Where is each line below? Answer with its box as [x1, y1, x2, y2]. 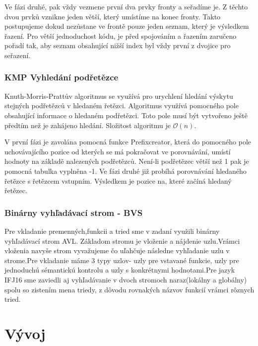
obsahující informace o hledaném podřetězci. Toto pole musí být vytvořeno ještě [4, 110, 248, 120]
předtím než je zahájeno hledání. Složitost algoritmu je [4, 120, 171, 130]
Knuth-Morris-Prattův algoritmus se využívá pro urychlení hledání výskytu [4, 90, 233, 101]
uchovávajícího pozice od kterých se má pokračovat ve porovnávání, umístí [4, 146, 231, 156]
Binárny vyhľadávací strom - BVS [4, 206, 143, 218]
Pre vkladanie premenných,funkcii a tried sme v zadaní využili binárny [4, 225, 220, 236]
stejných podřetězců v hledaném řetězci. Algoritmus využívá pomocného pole [4, 100, 239, 111]
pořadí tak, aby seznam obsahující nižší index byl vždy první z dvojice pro [4, 40, 231, 51]
